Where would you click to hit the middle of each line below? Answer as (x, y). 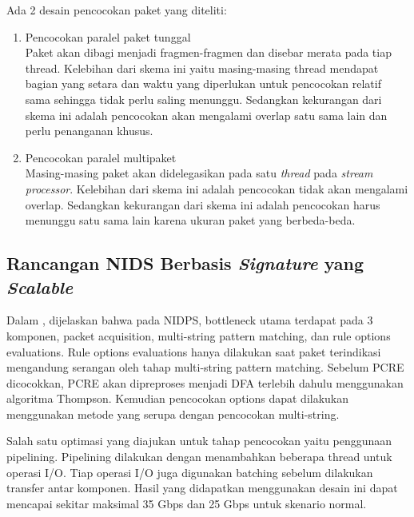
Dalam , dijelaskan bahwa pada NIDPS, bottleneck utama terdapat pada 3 (190, 320)
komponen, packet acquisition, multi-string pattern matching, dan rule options (199, 335)
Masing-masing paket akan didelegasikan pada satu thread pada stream (199, 173)
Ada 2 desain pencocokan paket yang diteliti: (117, 10)
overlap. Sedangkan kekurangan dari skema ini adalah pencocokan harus (203, 204)
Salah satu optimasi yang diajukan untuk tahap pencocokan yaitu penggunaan (199, 441)
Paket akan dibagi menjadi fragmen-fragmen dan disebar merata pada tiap (208, 52)
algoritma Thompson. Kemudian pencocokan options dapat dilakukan (178, 398)
